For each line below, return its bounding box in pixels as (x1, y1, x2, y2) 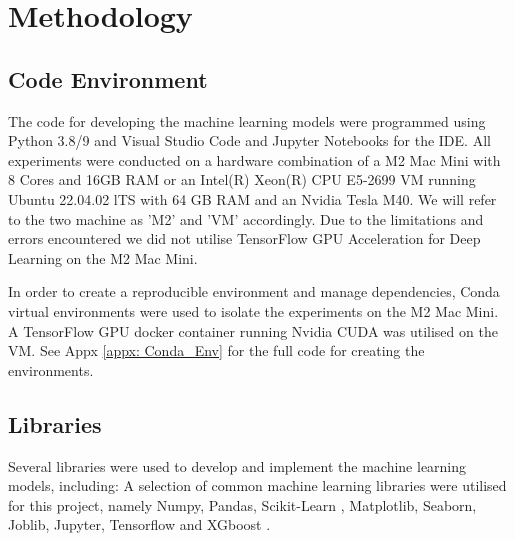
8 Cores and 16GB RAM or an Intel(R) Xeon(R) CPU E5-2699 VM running (8, 169, 476, 190)
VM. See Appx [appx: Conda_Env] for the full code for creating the (8, 340, 425, 361)
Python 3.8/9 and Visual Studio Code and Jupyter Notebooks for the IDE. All (8, 130, 491, 151)
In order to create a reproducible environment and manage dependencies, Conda (8, 281, 500, 302)
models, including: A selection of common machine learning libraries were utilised (8, 475, 507, 496)
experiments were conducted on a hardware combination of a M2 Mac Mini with (8, 149, 501, 170)
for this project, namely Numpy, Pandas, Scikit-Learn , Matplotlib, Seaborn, (8, 494, 477, 515)
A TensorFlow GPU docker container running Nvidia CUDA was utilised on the (8, 320, 498, 341)
